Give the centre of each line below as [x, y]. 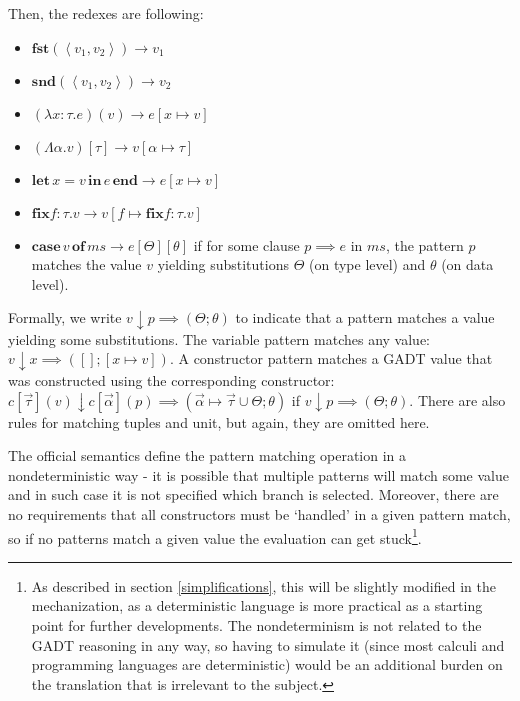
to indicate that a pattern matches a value [365, 317]
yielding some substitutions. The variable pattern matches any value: [219, 338]
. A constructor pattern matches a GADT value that [331, 358]
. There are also [457, 399]
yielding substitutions [223, 264]
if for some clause [246, 244]
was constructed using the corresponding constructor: [171, 379]
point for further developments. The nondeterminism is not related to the [256, 624]
